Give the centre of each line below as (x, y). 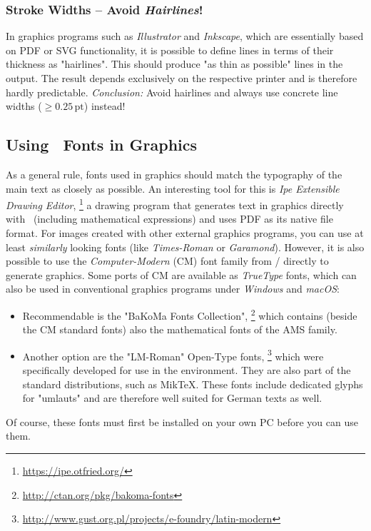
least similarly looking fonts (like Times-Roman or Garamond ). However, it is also (185, 247)
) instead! (105, 106)
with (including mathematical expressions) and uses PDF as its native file (169, 219)
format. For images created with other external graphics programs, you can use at (185, 233)
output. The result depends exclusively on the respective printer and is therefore (182, 78)
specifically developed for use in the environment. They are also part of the (187, 370)
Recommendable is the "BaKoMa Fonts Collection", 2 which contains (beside (190, 314)
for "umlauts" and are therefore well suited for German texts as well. (172, 398)
